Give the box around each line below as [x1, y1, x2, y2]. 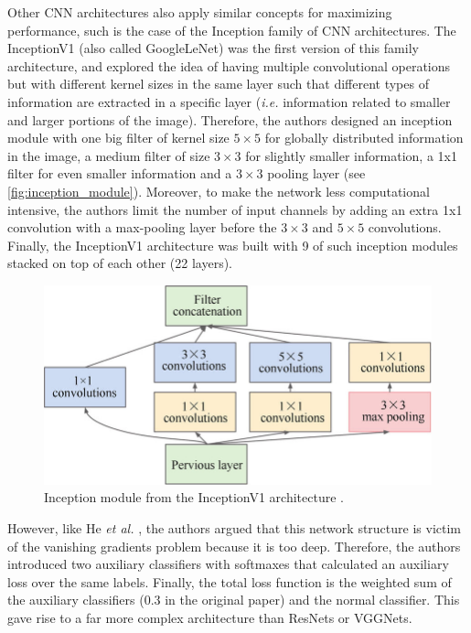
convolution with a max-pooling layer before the [7, 218, 277, 237]
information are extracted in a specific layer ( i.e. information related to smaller [7, 91, 451, 111]
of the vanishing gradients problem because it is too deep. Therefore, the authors [7, 536, 461, 555]
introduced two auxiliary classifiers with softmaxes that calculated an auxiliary [7, 554, 449, 574]
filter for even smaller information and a [7, 164, 232, 183]
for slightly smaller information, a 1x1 [245, 145, 457, 165]
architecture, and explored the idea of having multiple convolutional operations [7, 56, 451, 75]
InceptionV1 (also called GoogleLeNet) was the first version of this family [7, 38, 419, 58]
